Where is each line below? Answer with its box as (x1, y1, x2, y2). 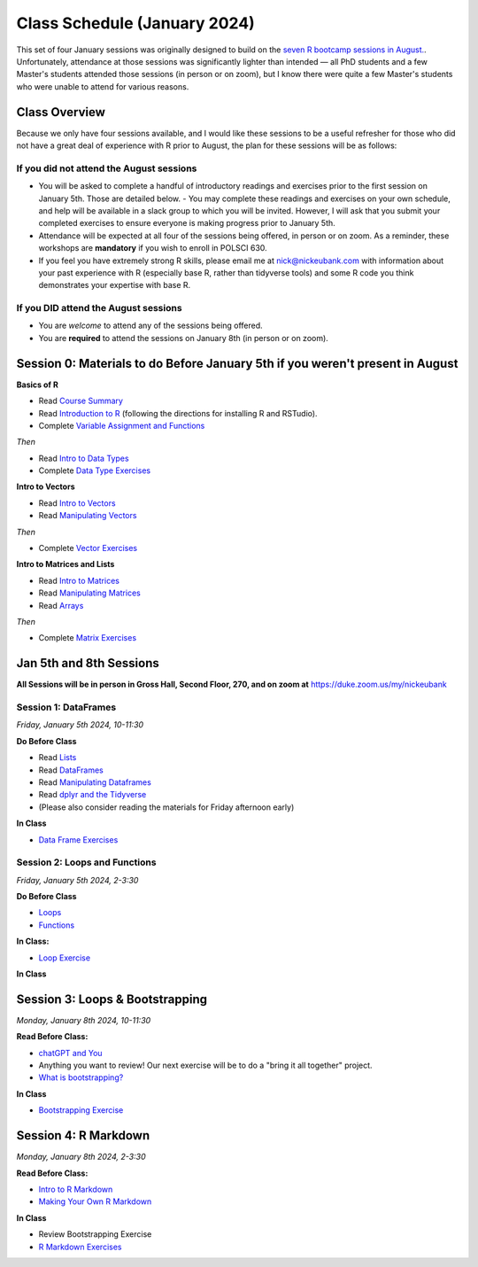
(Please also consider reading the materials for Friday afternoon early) (38, 802, 295, 812)
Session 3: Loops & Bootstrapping (16, 991, 208, 1007)
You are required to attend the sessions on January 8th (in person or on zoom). (38, 332, 329, 343)
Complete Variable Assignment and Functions (38, 420, 205, 431)
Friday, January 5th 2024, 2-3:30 (16, 874, 139, 885)
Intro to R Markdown (38, 1184, 113, 1194)
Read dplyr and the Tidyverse (38, 789, 147, 800)
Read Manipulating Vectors (38, 510, 137, 521)
